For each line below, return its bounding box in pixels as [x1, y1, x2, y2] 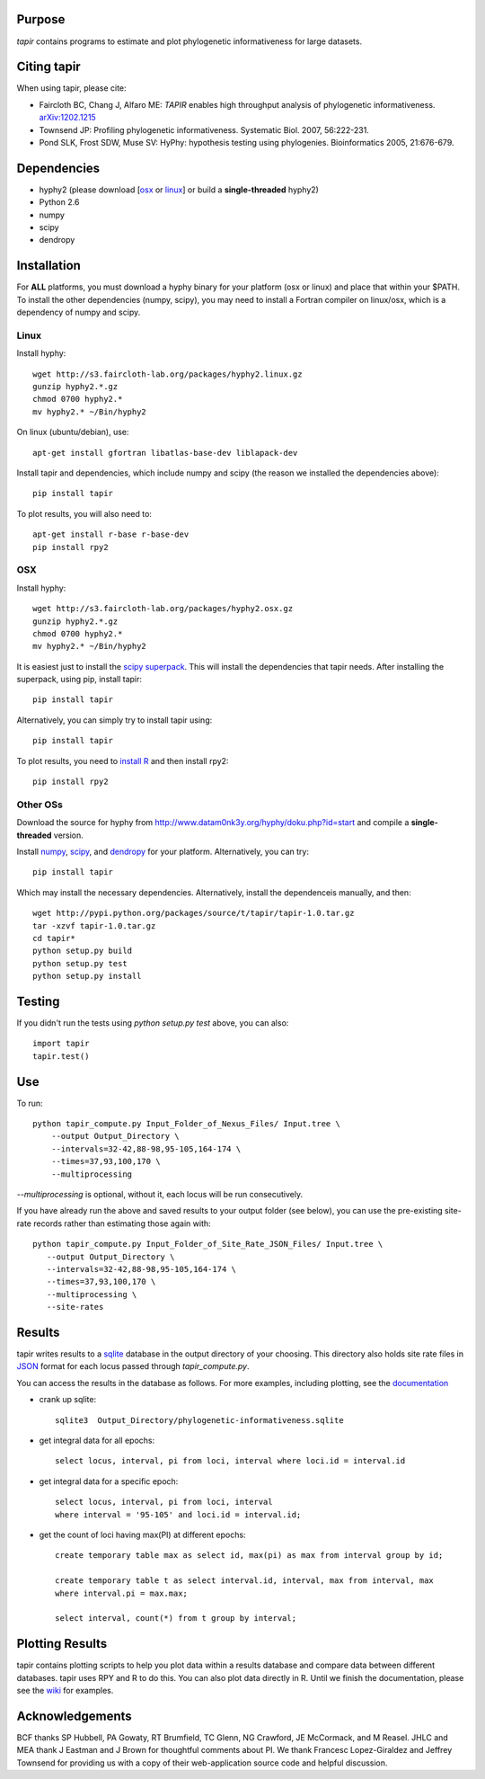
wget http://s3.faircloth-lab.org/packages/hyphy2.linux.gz [32, 369, 303, 379]
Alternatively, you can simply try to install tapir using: [16, 715, 213, 725]
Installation [16, 258, 81, 273]
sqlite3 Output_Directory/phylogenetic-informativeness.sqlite [55, 1415, 345, 1425]
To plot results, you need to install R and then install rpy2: [16, 755, 229, 766]
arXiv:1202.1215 [39, 112, 96, 123]
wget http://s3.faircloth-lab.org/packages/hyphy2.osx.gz [32, 603, 294, 614]
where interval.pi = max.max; [55, 1588, 189, 1598]
